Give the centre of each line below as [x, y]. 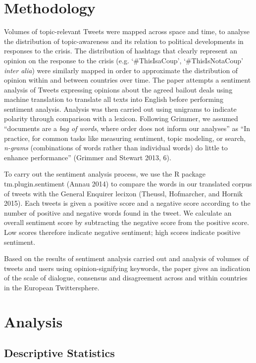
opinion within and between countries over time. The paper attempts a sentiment [128, 80]
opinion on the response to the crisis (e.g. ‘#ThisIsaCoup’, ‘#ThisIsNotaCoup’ [124, 60]
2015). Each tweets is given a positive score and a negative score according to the [127, 203]
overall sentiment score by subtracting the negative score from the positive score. [127, 222]
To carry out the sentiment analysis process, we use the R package [105, 174]
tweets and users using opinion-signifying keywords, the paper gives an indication [127, 268]
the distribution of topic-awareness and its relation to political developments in [124, 41]
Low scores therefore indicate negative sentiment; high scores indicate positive [122, 232]
